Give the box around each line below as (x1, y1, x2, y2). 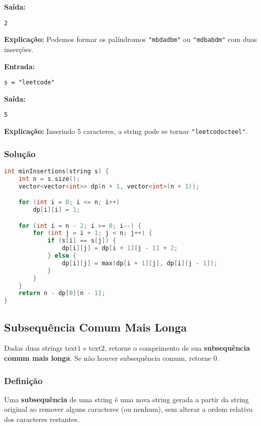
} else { (47, 252, 77, 260)
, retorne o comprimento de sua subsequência (105, 343, 250, 353)
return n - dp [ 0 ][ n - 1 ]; (18, 290, 106, 297)
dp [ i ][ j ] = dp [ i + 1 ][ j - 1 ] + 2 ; (62, 245, 178, 252)
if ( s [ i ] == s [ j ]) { (47, 237, 117, 245)
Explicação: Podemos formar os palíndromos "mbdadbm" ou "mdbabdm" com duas (4, 34, 257, 44)
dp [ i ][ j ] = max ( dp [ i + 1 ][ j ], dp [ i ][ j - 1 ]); (62, 259, 218, 267)
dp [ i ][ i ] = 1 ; (33, 206, 80, 214)
